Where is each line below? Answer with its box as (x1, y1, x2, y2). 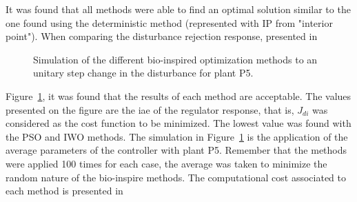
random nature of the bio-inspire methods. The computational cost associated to (6, 170, 347, 184)
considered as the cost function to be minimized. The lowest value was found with (6, 116, 351, 130)
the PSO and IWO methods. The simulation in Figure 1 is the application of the (6, 129, 348, 143)
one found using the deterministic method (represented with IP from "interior (6, 15, 333, 30)
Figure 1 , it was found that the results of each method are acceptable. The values (6, 88, 351, 103)
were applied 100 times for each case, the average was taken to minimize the (6, 156, 327, 170)
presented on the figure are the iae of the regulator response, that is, (6, 102, 294, 117)
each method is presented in (6, 183, 123, 198)
